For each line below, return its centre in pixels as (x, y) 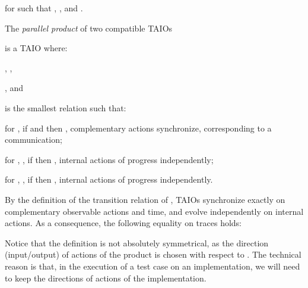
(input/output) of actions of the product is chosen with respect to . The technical (153, 254)
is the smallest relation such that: (66, 107)
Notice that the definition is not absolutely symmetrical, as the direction (137, 242)
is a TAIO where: (36, 48)
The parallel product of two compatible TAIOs (89, 28)
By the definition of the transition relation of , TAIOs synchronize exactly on (145, 199)
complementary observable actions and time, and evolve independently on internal (154, 211)
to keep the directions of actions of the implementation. (106, 278)
